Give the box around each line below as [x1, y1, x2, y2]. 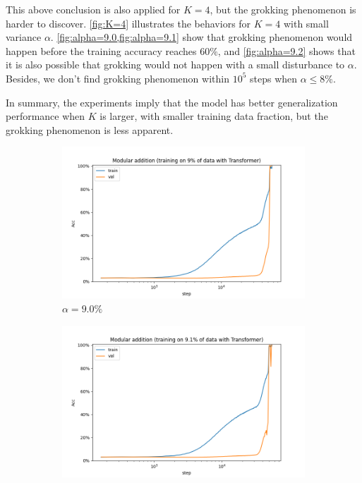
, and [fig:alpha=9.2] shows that [217, 43, 356, 58]
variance [6, 30, 42, 44]
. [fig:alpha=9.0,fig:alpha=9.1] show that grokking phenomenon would [50, 30, 353, 44]
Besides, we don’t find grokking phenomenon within [6, 71, 229, 85]
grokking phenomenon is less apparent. [6, 122, 174, 137]
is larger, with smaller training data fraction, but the [99, 109, 328, 123]
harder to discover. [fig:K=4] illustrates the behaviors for [6, 16, 251, 30]
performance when [6, 109, 85, 123]
